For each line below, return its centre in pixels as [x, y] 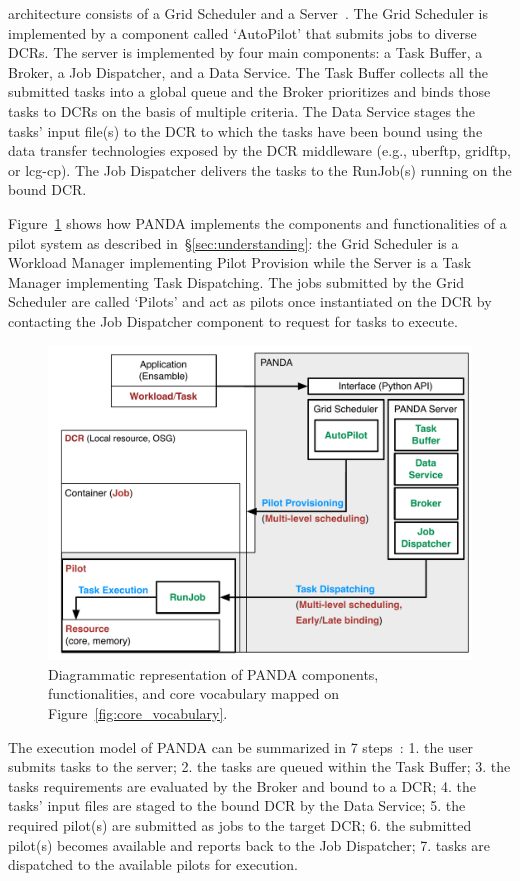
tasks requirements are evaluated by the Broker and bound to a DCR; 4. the [242, 785]
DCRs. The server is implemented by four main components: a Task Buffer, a [245, 52]
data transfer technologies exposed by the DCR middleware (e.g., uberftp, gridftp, [259, 150]
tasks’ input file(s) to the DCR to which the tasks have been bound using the [245, 130]
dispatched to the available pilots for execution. [153, 864]
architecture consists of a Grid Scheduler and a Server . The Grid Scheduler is [248, 13]
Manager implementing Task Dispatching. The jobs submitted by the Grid [236, 281]
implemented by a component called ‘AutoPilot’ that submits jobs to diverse [242, 32]
